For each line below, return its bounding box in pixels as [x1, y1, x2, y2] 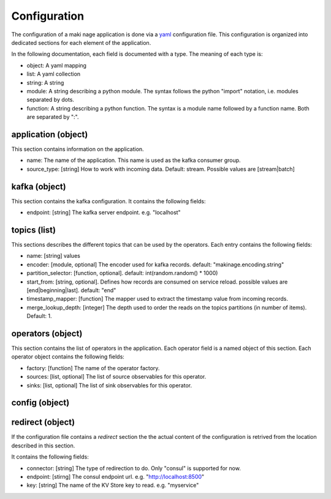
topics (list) [11, 225, 56, 235]
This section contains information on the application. [11, 145, 144, 153]
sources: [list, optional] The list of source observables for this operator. [26, 373, 207, 381]
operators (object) [11, 328, 83, 339]
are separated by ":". [26, 114, 79, 121]
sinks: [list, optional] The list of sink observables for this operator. [26, 381, 192, 389]
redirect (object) [11, 417, 75, 428]
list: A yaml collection [26, 71, 81, 78]
